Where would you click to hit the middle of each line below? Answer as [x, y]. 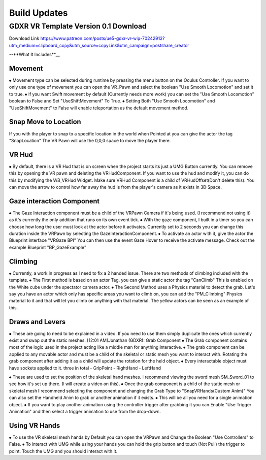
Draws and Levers [37, 322]
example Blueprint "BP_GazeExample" [48, 247]
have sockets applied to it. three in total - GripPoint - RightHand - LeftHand [85, 368]
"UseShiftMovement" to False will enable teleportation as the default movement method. [99, 108]
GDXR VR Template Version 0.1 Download [78, 26]
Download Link [24, 38]
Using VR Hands [34, 425]
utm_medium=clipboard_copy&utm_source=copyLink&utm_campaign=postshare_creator [99, 45]
